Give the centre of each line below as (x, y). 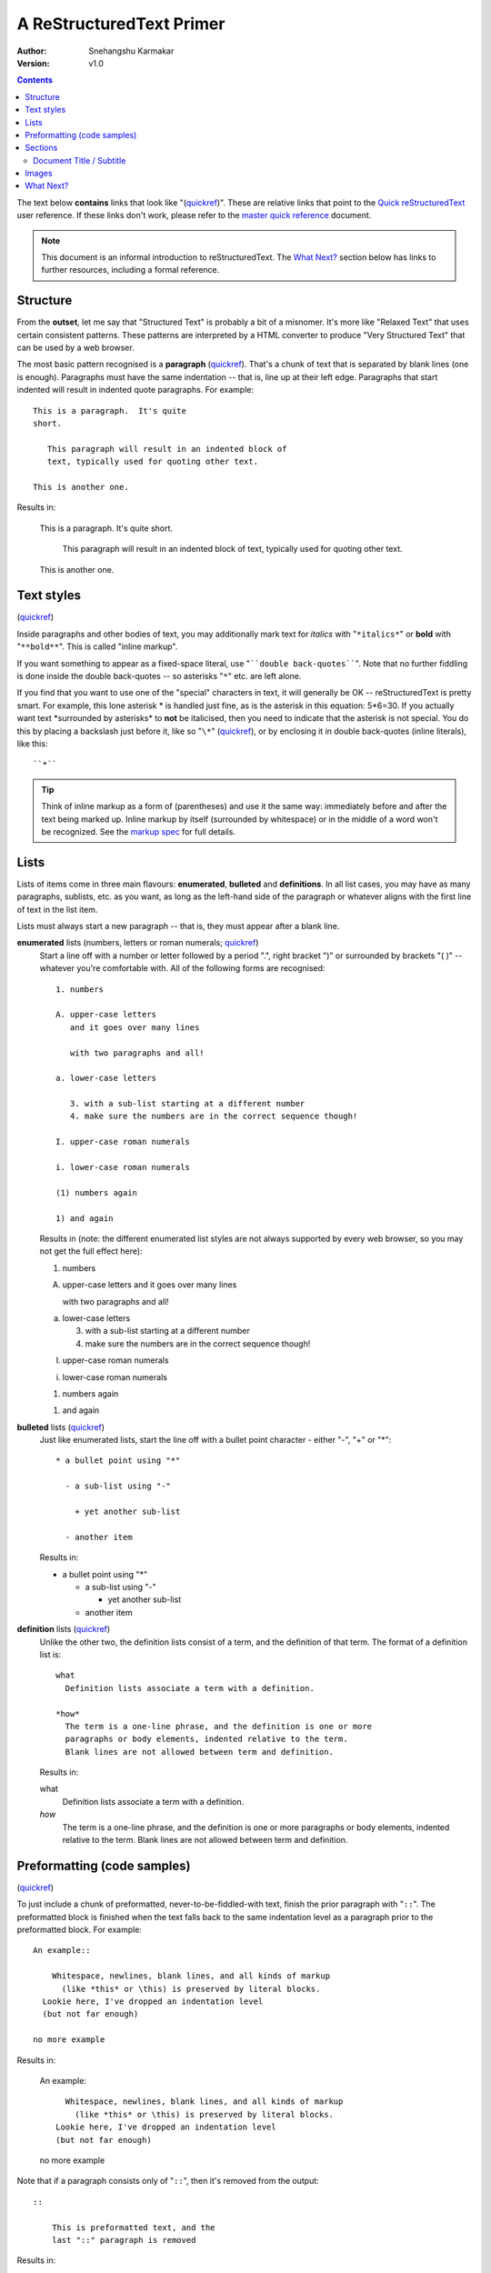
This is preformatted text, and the (133, 2227)
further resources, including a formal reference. (130, 270)
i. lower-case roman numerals (123, 1167)
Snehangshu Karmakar (131, 51)
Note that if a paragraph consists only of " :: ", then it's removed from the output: (168, 2181)
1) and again (85, 1218)
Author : (32, 51)
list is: (50, 1654)
